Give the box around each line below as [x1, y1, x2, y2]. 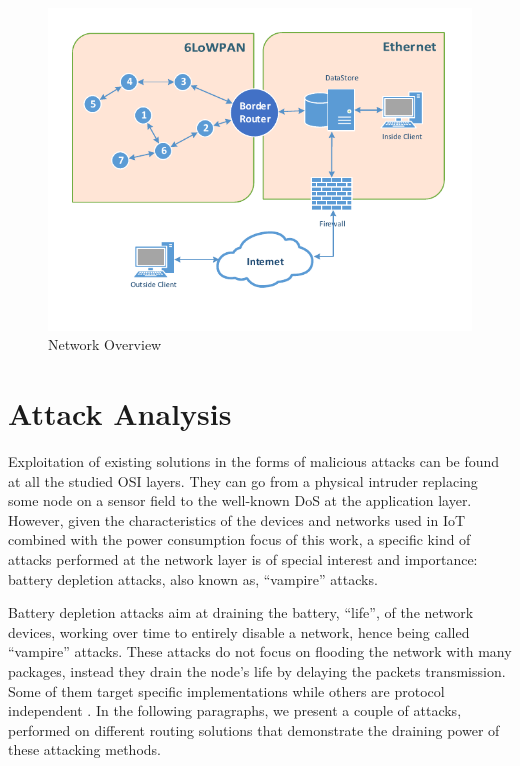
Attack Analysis [8, 393, 232, 434]
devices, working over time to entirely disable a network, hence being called [8, 621, 470, 642]
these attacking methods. [8, 739, 161, 760]
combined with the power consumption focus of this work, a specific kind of [8, 529, 471, 550]
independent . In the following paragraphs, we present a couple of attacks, [8, 700, 462, 721]
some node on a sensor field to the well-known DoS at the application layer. [8, 490, 472, 511]
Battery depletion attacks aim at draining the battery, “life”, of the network [8, 602, 474, 623]
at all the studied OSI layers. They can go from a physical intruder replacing [8, 470, 478, 491]
